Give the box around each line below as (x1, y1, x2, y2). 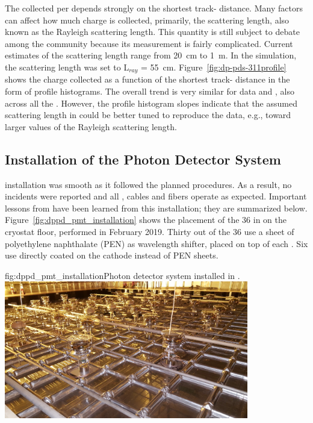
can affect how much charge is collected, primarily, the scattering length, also (5, 13, 290, 26)
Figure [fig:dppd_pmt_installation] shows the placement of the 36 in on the (5, 213, 287, 226)
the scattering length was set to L (5, 60, 129, 73)
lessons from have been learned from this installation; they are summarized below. (5, 201, 308, 214)
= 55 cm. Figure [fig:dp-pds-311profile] (141, 60, 287, 73)
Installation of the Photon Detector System (5, 149, 281, 168)
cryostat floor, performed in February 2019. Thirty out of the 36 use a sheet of (5, 225, 294, 237)
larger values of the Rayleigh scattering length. (5, 120, 177, 133)
